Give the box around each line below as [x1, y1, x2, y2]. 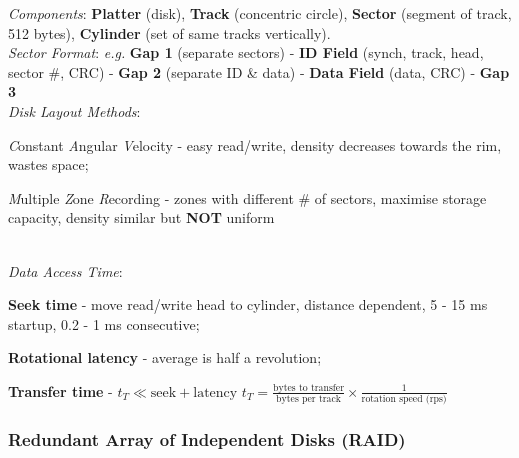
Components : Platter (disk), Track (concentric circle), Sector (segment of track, [8, 3, 512, 23]
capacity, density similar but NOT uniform [8, 207, 275, 228]
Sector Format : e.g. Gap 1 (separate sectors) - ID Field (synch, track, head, [8, 42, 484, 63]
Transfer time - [8, 380, 113, 401]
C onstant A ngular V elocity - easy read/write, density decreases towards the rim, [8, 134, 502, 155]
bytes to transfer [273, 382, 344, 393]
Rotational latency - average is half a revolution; [8, 347, 322, 368]
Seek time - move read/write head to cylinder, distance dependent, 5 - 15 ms [8, 294, 488, 315]
